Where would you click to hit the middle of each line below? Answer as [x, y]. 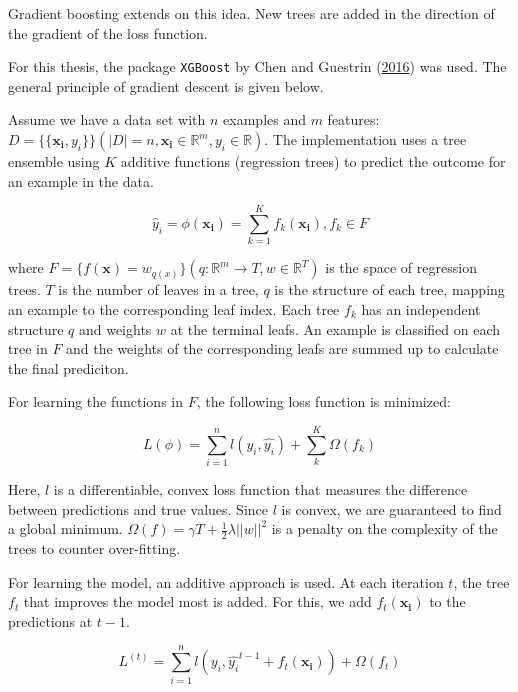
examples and [264, 119]
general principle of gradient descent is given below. [166, 85]
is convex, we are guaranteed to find [391, 508]
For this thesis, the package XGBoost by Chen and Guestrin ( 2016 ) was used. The [257, 66]
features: [353, 119]
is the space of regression [401, 267]
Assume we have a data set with [107, 119]
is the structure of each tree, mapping [389, 289]
